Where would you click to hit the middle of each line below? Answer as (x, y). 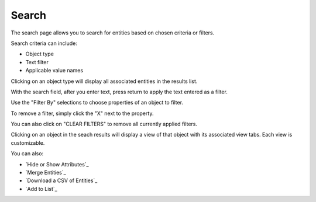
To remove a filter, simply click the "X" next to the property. (82, 113)
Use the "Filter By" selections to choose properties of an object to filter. (97, 103)
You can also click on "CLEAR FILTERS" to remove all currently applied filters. (104, 124)
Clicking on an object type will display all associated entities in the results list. (104, 81)
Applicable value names (54, 71)
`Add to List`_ (42, 189)
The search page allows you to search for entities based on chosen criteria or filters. (113, 33)
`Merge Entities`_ (46, 173)
